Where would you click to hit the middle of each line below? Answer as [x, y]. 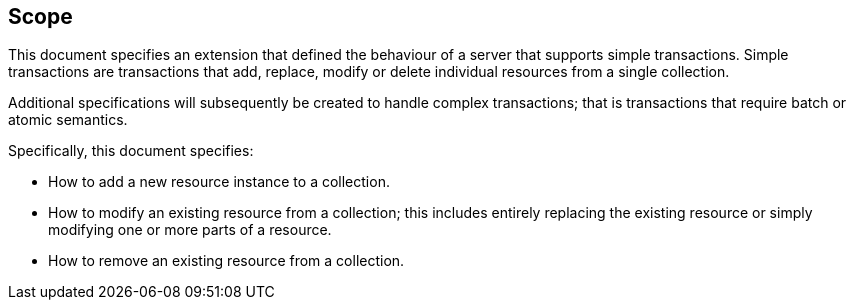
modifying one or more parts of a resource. [190, 230]
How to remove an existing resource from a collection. [226, 261]
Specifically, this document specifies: [131, 151]
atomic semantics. [68, 120]
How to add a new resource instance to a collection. [219, 182]
